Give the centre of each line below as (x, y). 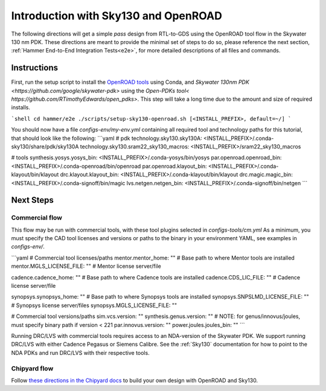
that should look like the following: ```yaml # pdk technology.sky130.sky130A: (107, 138)
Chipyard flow (32, 368)
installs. (21, 107)
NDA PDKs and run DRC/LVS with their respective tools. (81, 352)
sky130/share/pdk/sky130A (45, 146)
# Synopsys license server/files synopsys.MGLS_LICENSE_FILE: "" (94, 305)
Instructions (35, 68)
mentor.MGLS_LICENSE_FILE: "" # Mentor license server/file (86, 266)
